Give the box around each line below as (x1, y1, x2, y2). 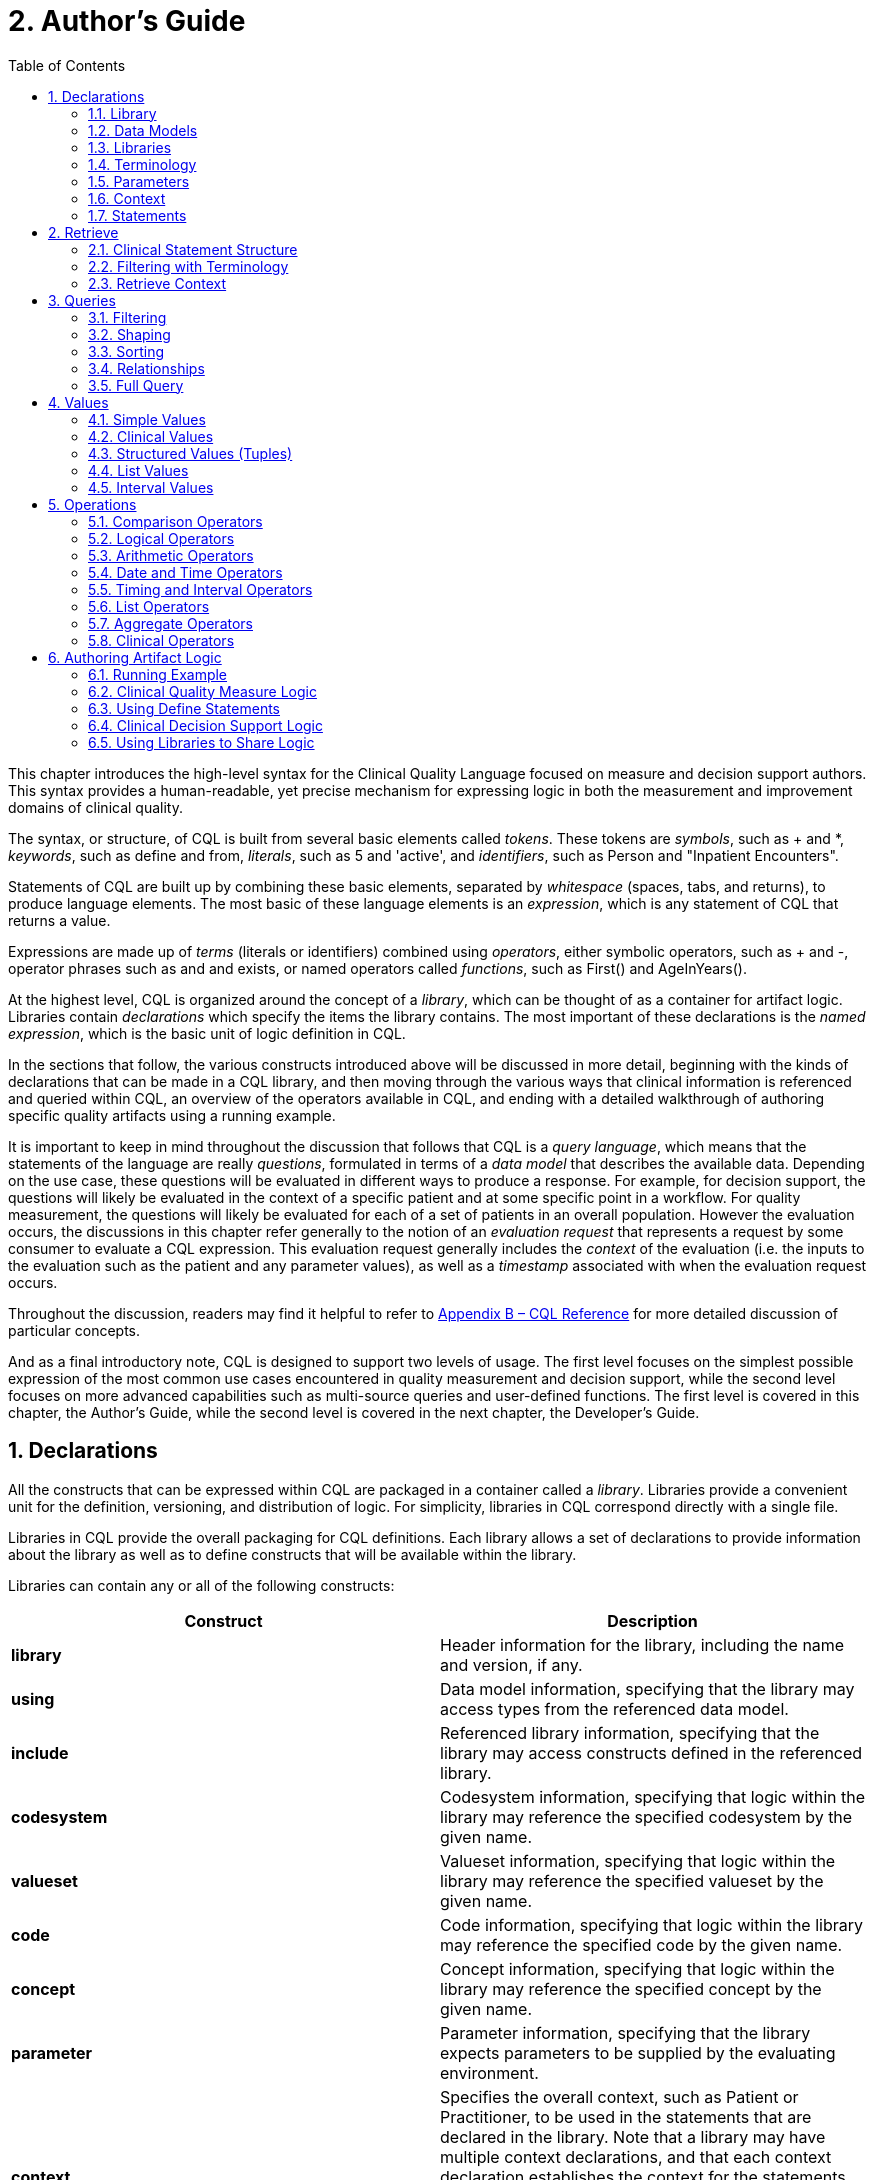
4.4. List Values (88, 461, 189, 479)
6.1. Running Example (88, 665, 228, 683)
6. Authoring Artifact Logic (48, 648, 222, 666)
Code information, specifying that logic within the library (440, 1914, 864, 1935)
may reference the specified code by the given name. (440, 1934, 843, 1955)
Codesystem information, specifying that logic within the (440, 1786, 865, 1807)
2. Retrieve (48, 223, 119, 241)
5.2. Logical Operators (88, 529, 235, 547)
